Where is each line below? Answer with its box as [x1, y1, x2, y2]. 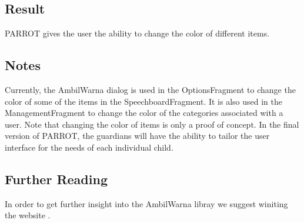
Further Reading [5, 169, 108, 188]
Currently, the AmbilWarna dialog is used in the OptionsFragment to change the [5, 84, 296, 95]
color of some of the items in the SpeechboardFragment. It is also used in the [5, 95, 282, 107]
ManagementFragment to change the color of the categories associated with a [5, 106, 283, 119]
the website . [5, 209, 51, 221]
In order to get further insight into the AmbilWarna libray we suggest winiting [5, 197, 288, 209]
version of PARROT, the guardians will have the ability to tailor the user [5, 129, 270, 142]
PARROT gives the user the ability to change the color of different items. [5, 27, 270, 39]
